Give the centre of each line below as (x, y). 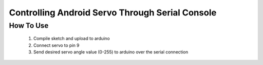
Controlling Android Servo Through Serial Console (113, 13)
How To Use (29, 26)
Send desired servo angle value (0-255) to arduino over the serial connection (111, 52)
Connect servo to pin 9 (56, 45)
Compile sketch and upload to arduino (72, 39)
